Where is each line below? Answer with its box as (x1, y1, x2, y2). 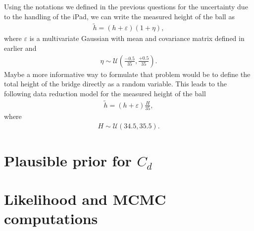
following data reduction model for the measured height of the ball (4, 88, 206, 98)
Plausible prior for (4, 150, 132, 170)
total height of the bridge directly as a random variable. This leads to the (4, 78, 227, 89)
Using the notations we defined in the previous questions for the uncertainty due (4, 1, 248, 11)
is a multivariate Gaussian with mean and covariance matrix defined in (29, 33, 245, 43)
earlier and (4, 43, 37, 53)
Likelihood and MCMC (4, 189, 166, 209)
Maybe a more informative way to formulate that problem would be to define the (4, 69, 251, 79)
